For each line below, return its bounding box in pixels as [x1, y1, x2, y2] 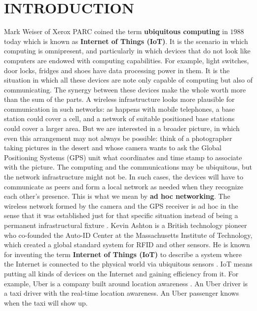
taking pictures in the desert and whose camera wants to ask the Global [4, 142, 221, 153]
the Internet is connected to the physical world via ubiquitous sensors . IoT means [4, 259, 253, 269]
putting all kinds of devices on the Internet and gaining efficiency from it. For [4, 268, 239, 278]
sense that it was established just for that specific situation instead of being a [4, 210, 238, 221]
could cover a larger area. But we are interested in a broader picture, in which [4, 123, 240, 133]
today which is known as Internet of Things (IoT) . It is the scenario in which [4, 36, 248, 46]
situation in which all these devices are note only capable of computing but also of [4, 75, 253, 85]
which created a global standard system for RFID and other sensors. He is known [4, 239, 250, 250]
